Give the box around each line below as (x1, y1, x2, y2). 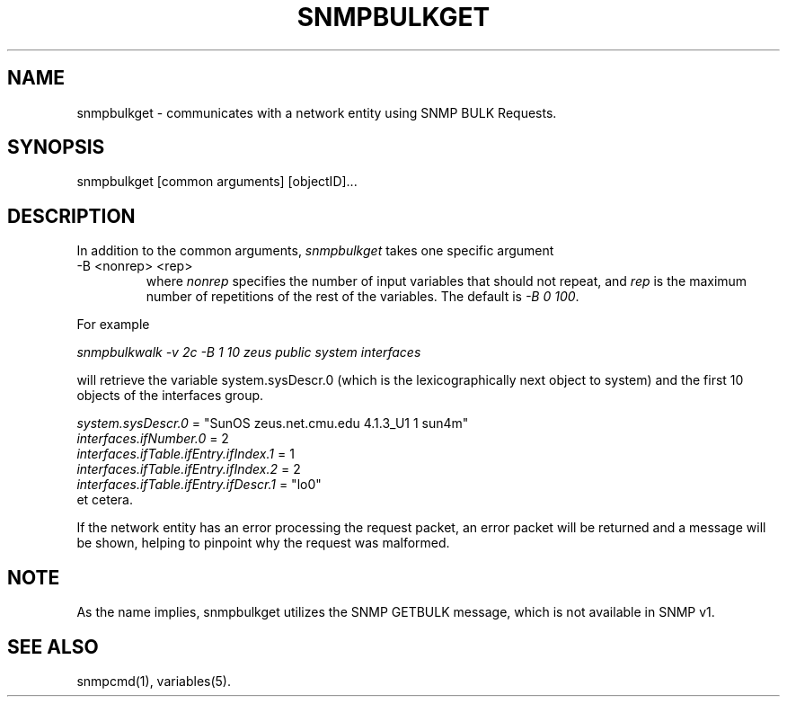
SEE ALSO (7, 635, 99, 658)
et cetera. (76, 492, 134, 508)
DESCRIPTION (7, 204, 136, 227)
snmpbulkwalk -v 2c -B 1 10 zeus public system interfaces (76, 344, 421, 361)
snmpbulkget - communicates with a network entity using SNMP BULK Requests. (76, 104, 557, 120)
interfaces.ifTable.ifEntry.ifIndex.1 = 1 (76, 446, 295, 462)
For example (76, 316, 150, 333)
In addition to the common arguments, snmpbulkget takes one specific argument (76, 243, 554, 259)
